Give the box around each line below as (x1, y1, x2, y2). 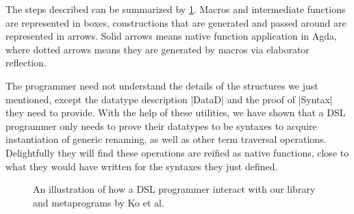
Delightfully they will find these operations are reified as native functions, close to (5, 145, 349, 159)
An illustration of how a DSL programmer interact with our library (33, 182, 316, 196)
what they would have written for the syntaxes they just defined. (5, 159, 278, 173)
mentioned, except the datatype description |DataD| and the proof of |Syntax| (5, 92, 333, 106)
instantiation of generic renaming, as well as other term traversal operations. (5, 132, 327, 146)
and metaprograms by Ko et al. (33, 195, 164, 209)
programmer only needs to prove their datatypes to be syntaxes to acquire (5, 118, 317, 133)
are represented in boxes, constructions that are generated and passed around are (5, 15, 346, 29)
